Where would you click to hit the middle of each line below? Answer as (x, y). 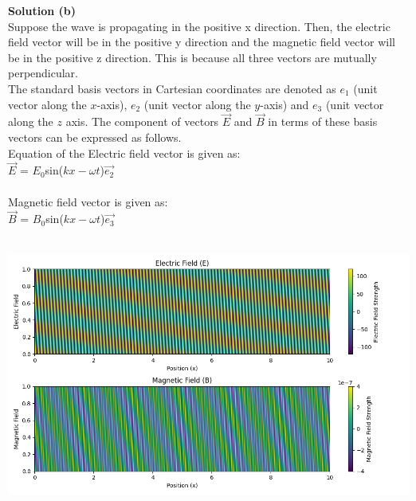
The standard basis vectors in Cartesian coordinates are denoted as (172, 88)
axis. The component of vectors (142, 121)
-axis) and (285, 104)
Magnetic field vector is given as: (88, 201)
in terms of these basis (323, 121)
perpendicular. (43, 73)
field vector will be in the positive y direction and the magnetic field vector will (202, 42)
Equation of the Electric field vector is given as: (124, 153)
